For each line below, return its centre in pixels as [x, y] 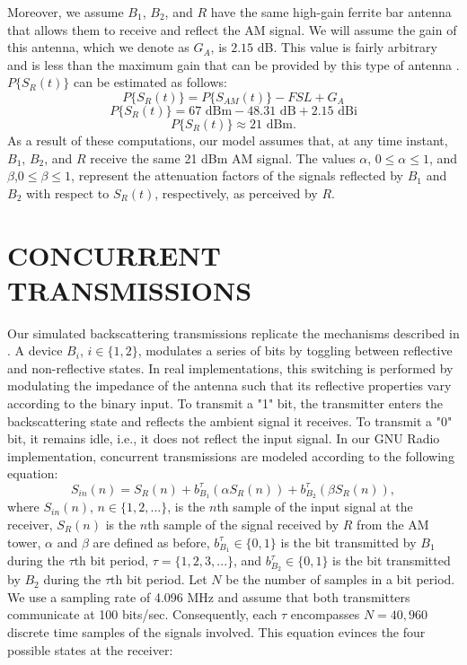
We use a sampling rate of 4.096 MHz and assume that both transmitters [209, 596]
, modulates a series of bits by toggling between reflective [295, 350]
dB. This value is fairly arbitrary [347, 47]
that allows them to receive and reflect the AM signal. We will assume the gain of [232, 29]
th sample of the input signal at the [315, 507]
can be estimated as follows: [150, 82]
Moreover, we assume [66, 12]
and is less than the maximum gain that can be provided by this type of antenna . [233, 64]
